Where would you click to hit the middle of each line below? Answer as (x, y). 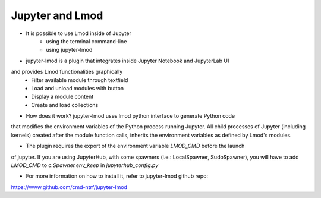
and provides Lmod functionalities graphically (67, 72)
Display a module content (62, 97)
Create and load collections (65, 105)
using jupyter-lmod (69, 50)
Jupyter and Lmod (57, 15)
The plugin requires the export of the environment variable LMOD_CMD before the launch (135, 146)
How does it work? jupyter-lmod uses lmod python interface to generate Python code (130, 116)
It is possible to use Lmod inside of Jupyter (79, 33)
